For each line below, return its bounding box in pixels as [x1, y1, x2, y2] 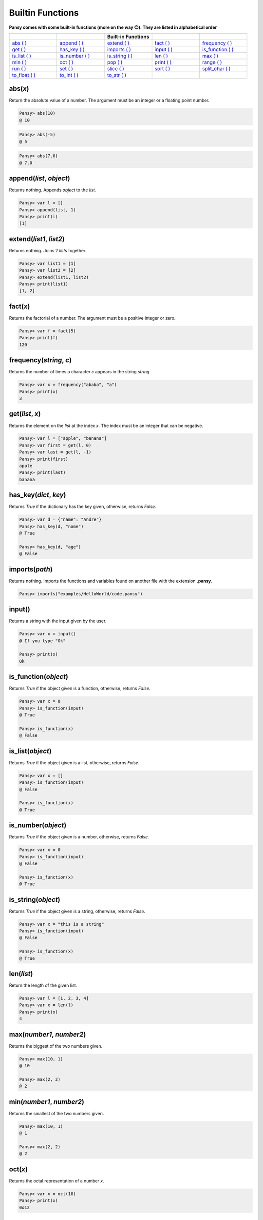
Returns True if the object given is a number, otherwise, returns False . [9, 834, 150, 840]
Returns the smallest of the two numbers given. [9, 1110, 104, 1116]
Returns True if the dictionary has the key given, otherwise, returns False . [9, 504, 156, 509]
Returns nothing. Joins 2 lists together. [9, 247, 87, 253]
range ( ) [202, 59, 222, 65]
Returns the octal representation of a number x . [9, 1178, 104, 1183]
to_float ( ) [12, 71, 36, 78]
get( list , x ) [9, 410, 41, 418]
